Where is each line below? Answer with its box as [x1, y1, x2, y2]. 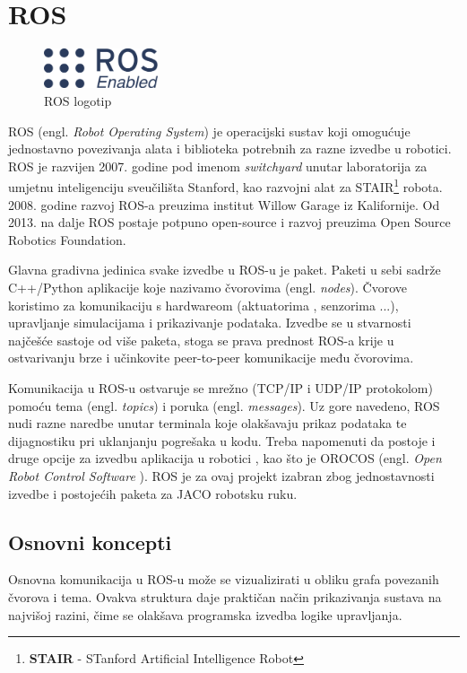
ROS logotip [44, 92, 112, 110]
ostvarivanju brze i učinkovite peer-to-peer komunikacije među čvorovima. [8, 348, 414, 367]
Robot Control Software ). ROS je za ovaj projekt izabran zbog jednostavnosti [8, 466, 435, 485]
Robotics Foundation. [8, 230, 126, 249]
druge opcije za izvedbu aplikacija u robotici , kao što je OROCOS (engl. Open [8, 449, 442, 468]
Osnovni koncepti [8, 528, 172, 555]
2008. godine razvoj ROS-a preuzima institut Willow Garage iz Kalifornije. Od [8, 195, 440, 214]
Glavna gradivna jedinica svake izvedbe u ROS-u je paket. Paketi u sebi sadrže [8, 260, 441, 279]
